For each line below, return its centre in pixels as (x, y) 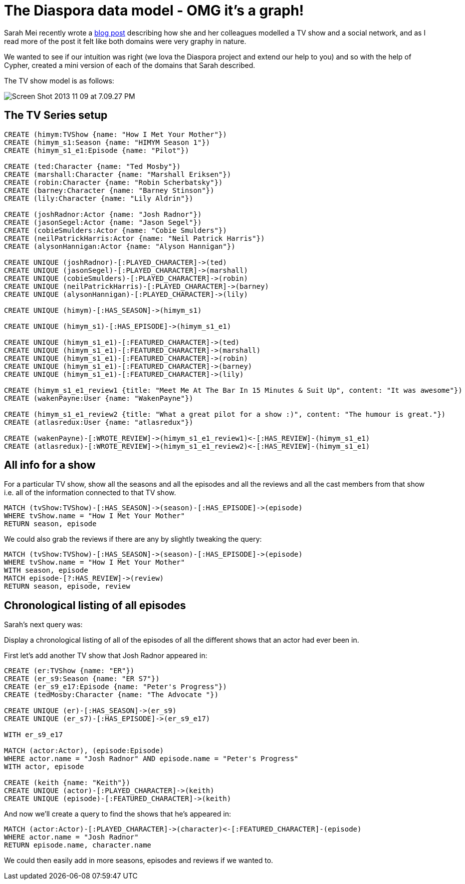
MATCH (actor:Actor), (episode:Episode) (84, 751)
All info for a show (50, 465)
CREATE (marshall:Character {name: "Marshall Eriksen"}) (118, 174)
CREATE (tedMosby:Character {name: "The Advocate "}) (111, 695)
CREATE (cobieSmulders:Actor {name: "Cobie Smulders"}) (116, 230)
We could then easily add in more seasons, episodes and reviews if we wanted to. (139, 861)
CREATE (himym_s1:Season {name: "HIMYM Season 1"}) (107, 142)
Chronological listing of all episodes (95, 605)
